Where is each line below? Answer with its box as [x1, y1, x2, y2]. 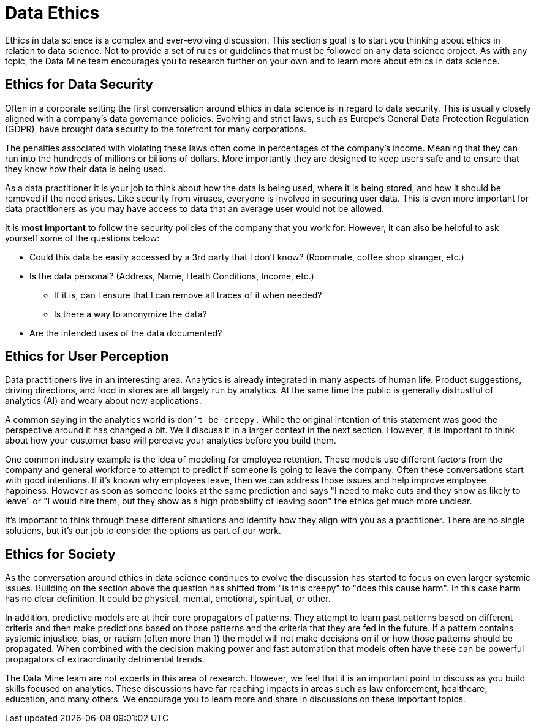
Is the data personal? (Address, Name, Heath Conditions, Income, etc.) [29, 270, 314, 281]
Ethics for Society [5, 546, 116, 562]
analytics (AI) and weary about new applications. [5, 395, 202, 406]
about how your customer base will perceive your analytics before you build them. [5, 435, 336, 446]
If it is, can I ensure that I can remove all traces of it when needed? [54, 289, 322, 300]
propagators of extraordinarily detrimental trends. [5, 654, 205, 665]
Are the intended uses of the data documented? [29, 327, 222, 338]
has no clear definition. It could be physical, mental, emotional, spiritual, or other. [5, 593, 331, 604]
